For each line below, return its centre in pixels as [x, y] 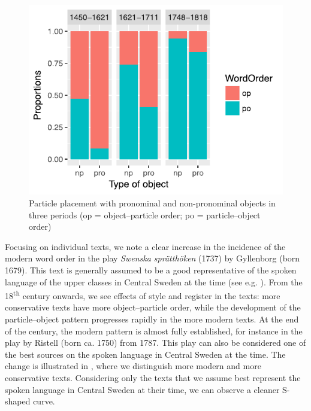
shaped [18, 401]
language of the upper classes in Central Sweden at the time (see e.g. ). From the [154, 281]
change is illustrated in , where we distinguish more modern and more [133, 366]
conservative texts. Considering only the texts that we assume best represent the [153, 378]
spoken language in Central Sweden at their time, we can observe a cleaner [142, 389]
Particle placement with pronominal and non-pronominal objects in [152, 203]
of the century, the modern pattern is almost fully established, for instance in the [154, 331]
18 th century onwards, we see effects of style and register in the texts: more [143, 295]
